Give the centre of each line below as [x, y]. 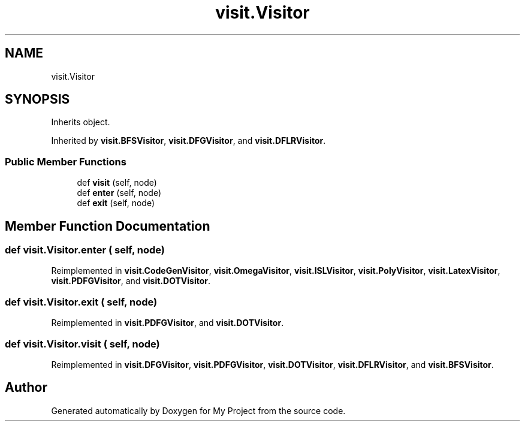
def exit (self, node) [116, 203]
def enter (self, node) [119, 193]
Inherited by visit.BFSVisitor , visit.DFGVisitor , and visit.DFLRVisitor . [188, 141]
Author [26, 388]
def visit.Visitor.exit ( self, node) [81, 302]
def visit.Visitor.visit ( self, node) [82, 344]
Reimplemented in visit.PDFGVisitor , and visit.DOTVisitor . [168, 323]
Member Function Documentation [108, 226]
